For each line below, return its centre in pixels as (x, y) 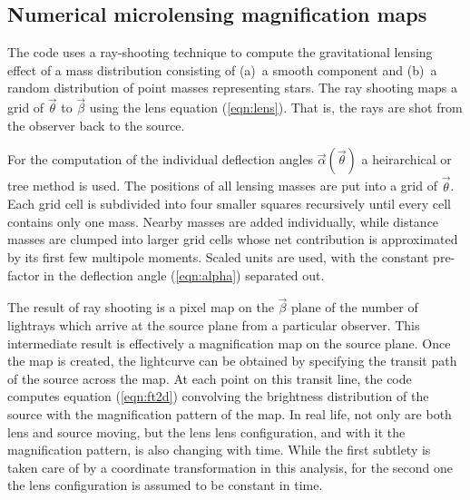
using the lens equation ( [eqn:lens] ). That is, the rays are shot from (276, 108)
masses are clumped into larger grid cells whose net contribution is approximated (233, 239)
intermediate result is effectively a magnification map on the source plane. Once (229, 343)
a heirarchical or (406, 159)
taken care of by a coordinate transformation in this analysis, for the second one (230, 467)
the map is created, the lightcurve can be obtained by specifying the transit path (232, 361)
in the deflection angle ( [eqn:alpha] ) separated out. (184, 275)
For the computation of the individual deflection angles (161, 159)
